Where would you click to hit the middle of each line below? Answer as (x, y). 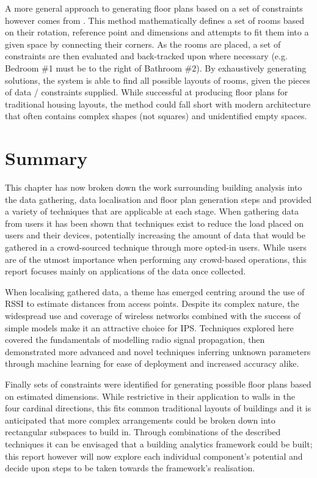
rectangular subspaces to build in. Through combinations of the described (143, 432)
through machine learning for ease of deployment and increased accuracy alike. (152, 363)
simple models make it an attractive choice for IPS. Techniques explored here (149, 327)
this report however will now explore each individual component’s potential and (154, 456)
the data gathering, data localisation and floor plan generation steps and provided (158, 199)
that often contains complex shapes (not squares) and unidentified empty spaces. (156, 116)
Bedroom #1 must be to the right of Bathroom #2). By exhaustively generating (156, 68)
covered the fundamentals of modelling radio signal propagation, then (135, 340)
